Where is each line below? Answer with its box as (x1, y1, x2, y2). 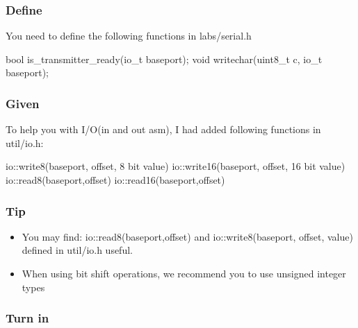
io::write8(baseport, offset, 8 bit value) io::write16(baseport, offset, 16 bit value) (6, 159, 345, 173)
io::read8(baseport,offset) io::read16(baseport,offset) (6, 173, 225, 187)
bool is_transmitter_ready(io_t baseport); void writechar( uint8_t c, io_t (6, 51, 323, 66)
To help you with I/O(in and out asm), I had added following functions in (6, 122, 321, 137)
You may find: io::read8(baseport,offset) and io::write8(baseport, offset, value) (22, 229, 353, 243)
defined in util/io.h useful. (22, 243, 133, 257)
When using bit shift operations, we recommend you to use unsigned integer (22, 266, 346, 280)
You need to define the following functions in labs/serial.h (6, 28, 252, 43)
